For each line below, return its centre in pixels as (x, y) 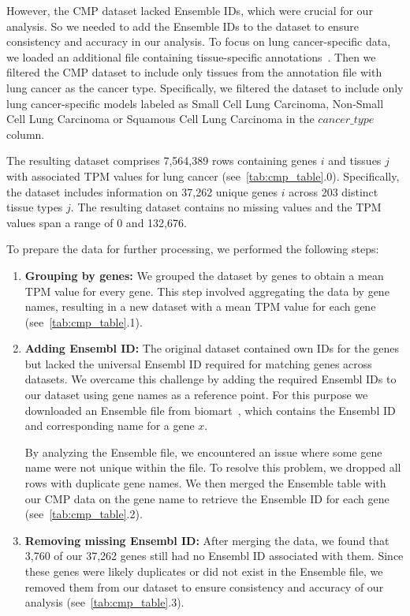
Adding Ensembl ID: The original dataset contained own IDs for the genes (212, 348)
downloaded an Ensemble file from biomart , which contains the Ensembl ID (210, 410)
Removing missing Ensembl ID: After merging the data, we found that (207, 540)
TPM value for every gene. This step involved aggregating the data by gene (207, 291)
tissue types (35, 207)
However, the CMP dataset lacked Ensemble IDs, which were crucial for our (190, 10)
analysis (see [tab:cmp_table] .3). (104, 602)
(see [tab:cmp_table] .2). (84, 514)
